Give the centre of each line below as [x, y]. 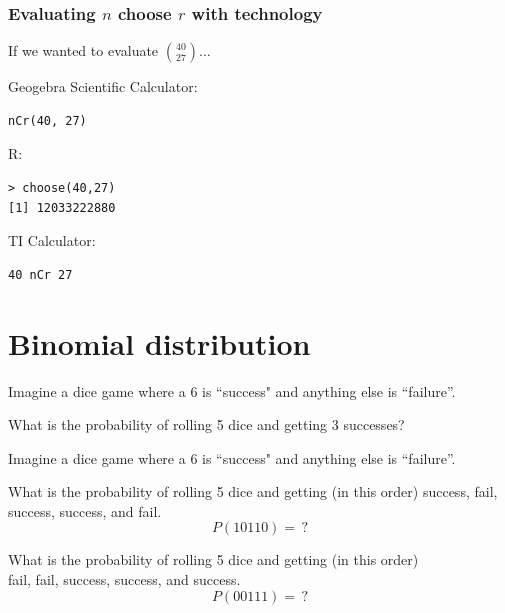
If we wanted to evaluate [83, 50]
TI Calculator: [52, 240]
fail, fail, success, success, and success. [124, 579]
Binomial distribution [159, 342]
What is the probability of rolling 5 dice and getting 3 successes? [206, 424]
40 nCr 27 [40, 274]
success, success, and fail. [85, 510]
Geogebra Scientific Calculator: [103, 86]
